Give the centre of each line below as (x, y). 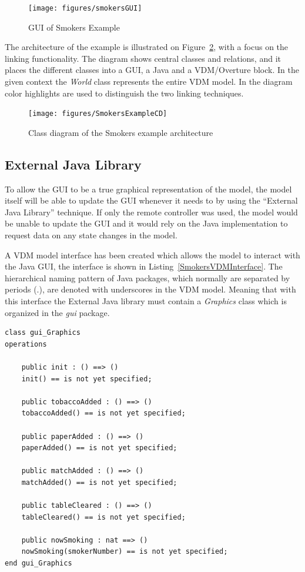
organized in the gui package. (57, 312)
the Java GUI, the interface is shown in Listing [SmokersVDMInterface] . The (144, 266)
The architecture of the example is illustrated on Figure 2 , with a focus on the (147, 47)
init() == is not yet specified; (87, 379)
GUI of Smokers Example (74, 27)
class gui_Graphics (43, 333)
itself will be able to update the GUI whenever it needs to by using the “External (151, 200)
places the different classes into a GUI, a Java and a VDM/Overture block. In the (152, 70)
